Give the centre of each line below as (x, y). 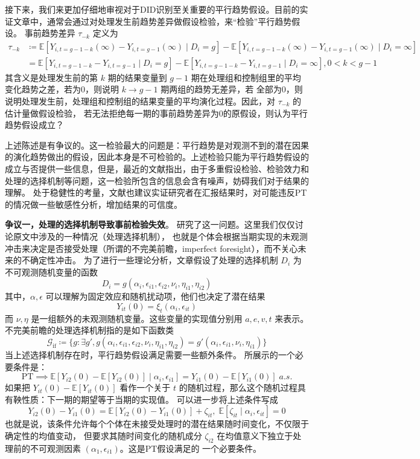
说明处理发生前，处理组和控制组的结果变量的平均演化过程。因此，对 (140, 101)
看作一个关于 (145, 387)
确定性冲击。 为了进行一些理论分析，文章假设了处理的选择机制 (154, 260)
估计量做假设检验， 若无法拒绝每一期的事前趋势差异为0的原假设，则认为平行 (156, 113)
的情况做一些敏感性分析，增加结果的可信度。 (94, 204)
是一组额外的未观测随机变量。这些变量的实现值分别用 (137, 318)
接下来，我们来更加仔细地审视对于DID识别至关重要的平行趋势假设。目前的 (152, 9)
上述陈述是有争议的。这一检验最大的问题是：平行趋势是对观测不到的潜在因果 (157, 145)
